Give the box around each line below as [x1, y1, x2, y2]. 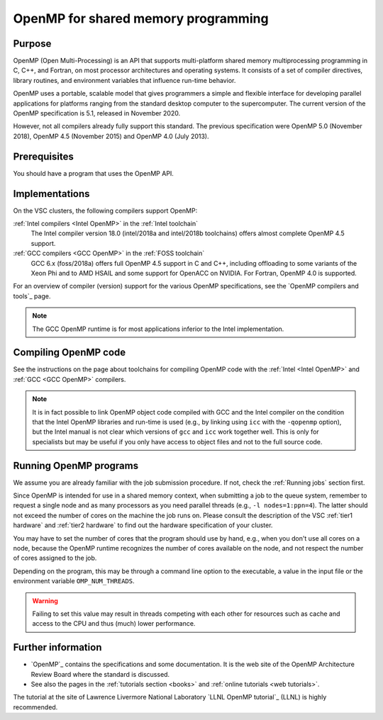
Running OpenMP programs [13, 459, 138, 471]
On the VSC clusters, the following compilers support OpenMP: [13, 206, 198, 215]
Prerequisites [13, 150, 74, 162]
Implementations [13, 188, 90, 200]
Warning [32, 596, 58, 605]
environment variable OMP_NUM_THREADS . [13, 577, 135, 585]
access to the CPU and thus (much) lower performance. [32, 619, 196, 628]
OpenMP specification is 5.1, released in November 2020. [13, 109, 181, 118]
